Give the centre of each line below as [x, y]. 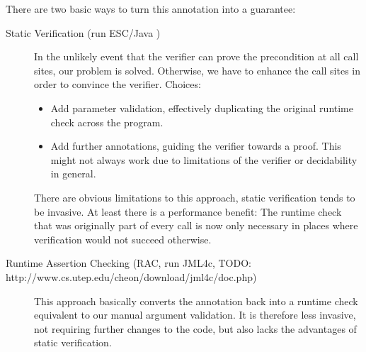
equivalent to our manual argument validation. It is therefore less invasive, [195, 315]
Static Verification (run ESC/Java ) [83, 32]
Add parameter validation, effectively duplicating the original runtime [202, 108]
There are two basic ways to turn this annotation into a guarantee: [151, 9]
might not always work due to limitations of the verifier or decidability [204, 159]
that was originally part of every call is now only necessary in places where [196, 225]
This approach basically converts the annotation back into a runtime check [196, 301]
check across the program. [107, 122]
